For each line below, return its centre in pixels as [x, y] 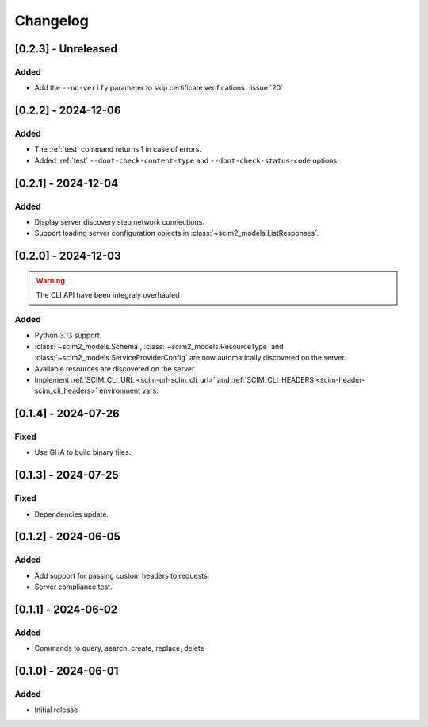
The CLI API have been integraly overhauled [108, 295]
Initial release [56, 710]
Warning [50, 280]
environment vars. [129, 391]
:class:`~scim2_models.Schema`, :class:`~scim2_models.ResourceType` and [159, 346]
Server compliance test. [73, 587]
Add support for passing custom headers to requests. [122, 575]
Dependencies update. [72, 514]
